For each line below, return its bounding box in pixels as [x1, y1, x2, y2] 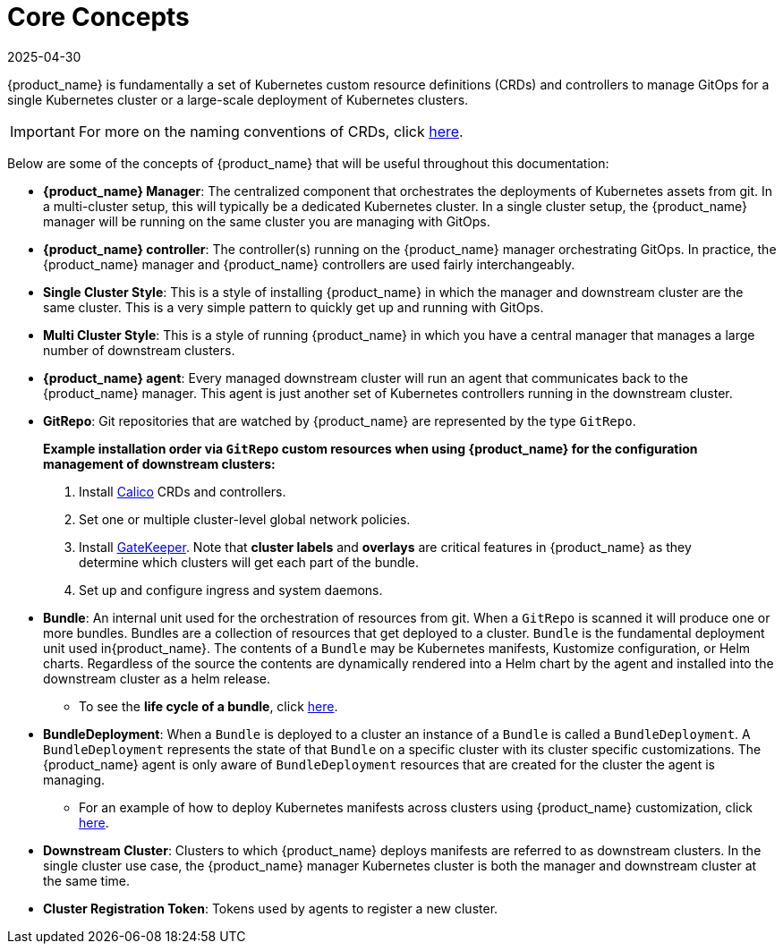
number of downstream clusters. [43, 342, 235, 358]
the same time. [43, 872, 131, 888]
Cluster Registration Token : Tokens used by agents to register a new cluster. [43, 900, 498, 916]
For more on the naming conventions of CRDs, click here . [78, 122, 464, 140]
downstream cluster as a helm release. [43, 670, 271, 686]
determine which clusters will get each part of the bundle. [79, 554, 419, 570]
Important [10, 122, 75, 140]
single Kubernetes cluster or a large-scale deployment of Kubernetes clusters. [7, 91, 469, 107]
